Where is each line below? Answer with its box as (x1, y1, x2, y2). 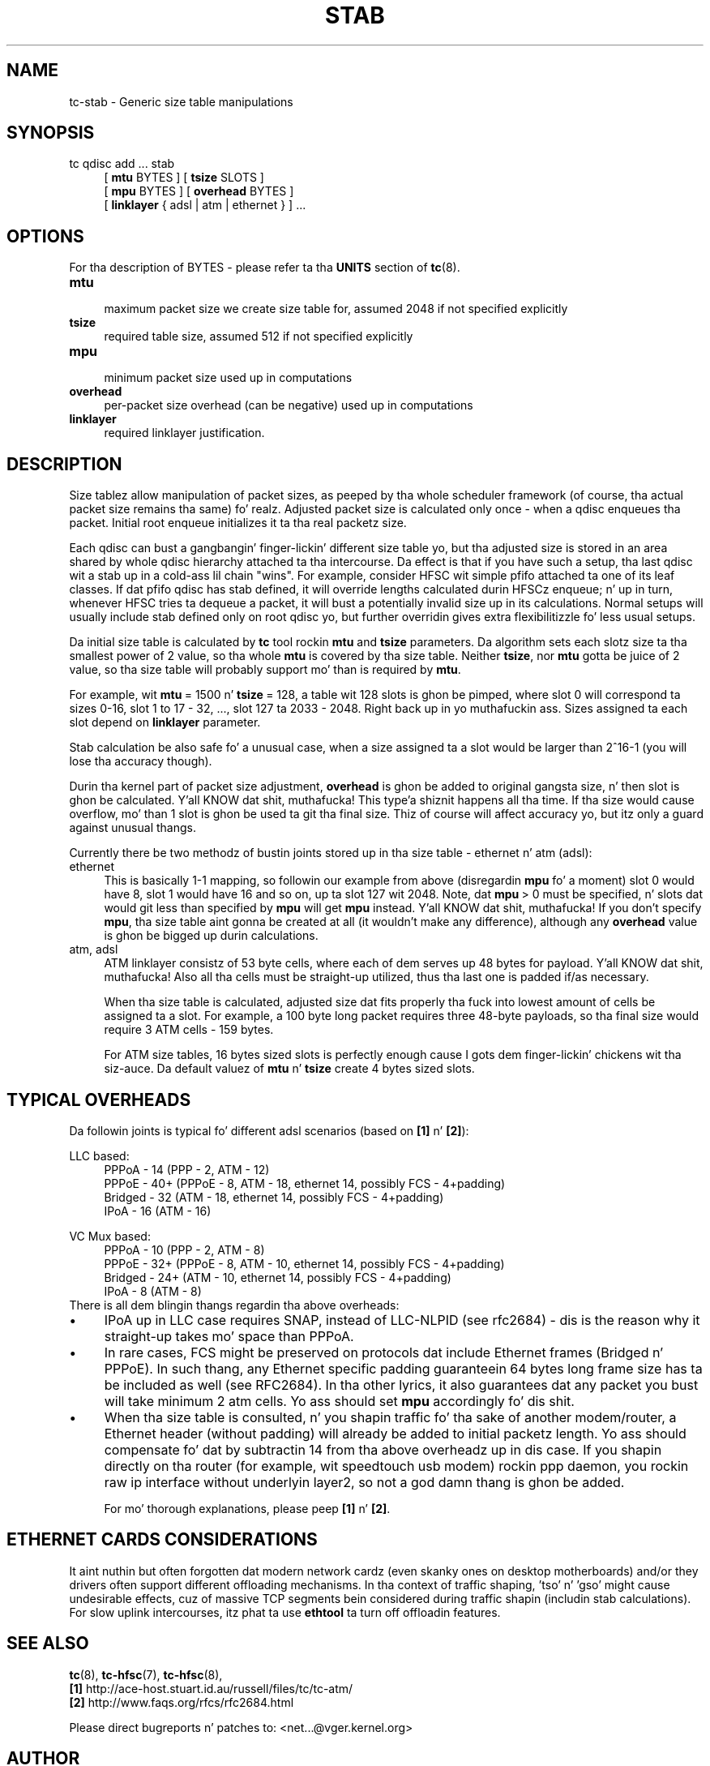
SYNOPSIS (6, 122, 95, 144)
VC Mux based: (69, 1228, 151, 1243)
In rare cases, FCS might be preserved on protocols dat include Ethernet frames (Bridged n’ (104, 1344, 664, 1361)
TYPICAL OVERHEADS (6, 1089, 191, 1110)
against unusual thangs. (69, 821, 196, 835)
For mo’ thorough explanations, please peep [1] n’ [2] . (104, 1501, 391, 1515)
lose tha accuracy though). (69, 754, 212, 769)
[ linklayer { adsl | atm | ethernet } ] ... (104, 198, 306, 212)
